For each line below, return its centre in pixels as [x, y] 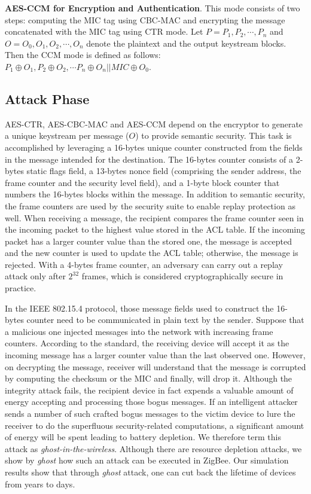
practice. [21, 288]
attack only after [35, 276]
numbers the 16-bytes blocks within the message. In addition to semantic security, [155, 194]
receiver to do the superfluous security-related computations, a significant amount [155, 425]
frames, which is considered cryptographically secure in [182, 276]
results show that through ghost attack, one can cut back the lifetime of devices [150, 472]
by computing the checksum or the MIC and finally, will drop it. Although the [149, 378]
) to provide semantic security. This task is [214, 135]
